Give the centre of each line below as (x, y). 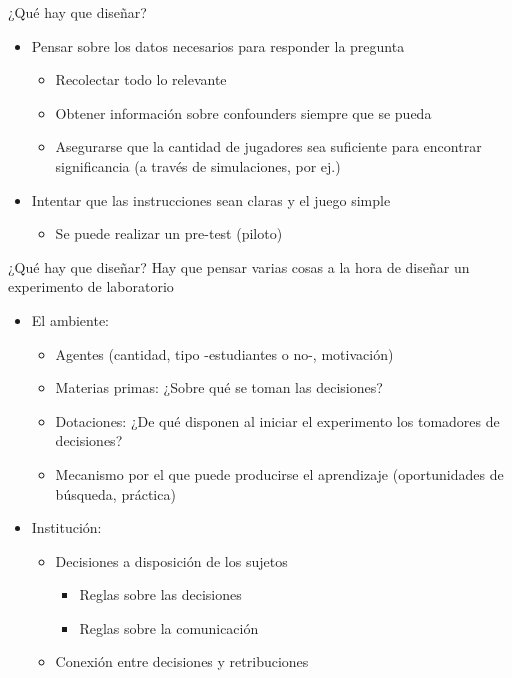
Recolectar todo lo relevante (141, 79)
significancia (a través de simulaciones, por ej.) (198, 165)
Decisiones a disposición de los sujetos (171, 560)
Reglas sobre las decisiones (160, 594)
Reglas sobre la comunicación (169, 627)
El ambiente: (70, 319)
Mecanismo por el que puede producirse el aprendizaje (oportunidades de (279, 473)
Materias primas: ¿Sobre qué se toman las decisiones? (219, 387)
